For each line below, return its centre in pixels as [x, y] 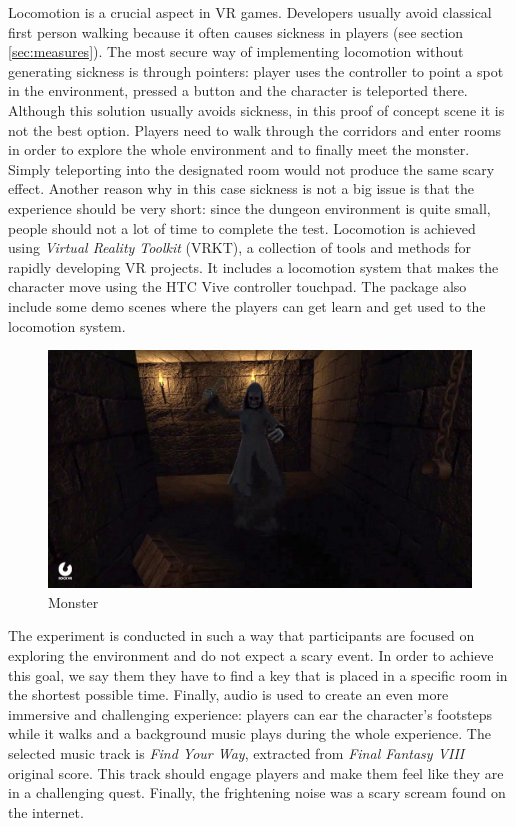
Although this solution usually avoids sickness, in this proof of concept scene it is [256, 109]
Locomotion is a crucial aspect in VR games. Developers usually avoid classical [250, 12]
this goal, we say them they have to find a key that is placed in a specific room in [258, 674]
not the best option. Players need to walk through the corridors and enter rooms [255, 129]
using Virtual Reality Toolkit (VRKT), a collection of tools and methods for [239, 247]
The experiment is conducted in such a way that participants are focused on [241, 635]
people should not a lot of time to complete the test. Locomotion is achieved [242, 227]
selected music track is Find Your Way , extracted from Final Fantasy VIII [236, 752]
